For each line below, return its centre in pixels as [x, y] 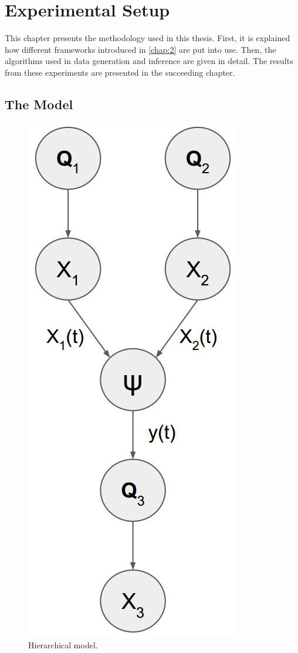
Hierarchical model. [63, 645]
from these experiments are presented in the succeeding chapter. [120, 72]
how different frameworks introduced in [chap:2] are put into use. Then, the [140, 49]
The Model [39, 104]
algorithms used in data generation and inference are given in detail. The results [149, 61]
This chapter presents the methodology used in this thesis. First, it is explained [148, 38]
